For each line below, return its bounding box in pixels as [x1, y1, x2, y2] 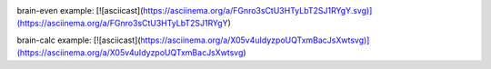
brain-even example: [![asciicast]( [16, 5, 144, 15]
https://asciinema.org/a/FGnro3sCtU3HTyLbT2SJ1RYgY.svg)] [142, 5, 373, 15]
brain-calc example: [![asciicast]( [16, 34, 141, 45]
